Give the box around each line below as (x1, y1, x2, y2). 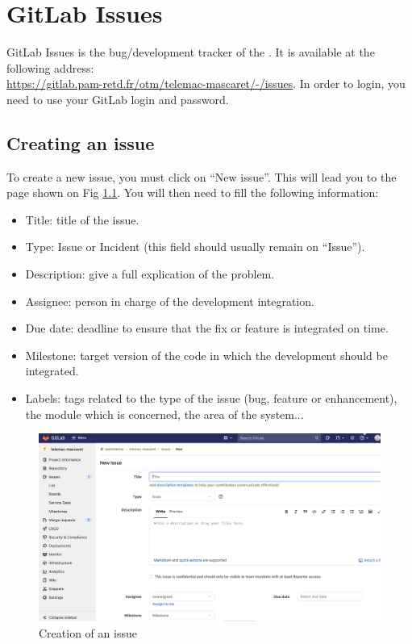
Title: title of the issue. (25, 211, 139, 228)
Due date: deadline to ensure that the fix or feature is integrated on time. (25, 320, 389, 337)
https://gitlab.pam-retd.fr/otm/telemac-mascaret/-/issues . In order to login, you (6, 75, 406, 92)
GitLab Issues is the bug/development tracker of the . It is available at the (6, 44, 375, 61)
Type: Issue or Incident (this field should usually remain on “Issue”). (25, 238, 365, 255)
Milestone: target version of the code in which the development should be (25, 346, 388, 363)
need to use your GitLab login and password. (6, 90, 229, 107)
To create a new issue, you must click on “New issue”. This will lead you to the (6, 168, 397, 185)
